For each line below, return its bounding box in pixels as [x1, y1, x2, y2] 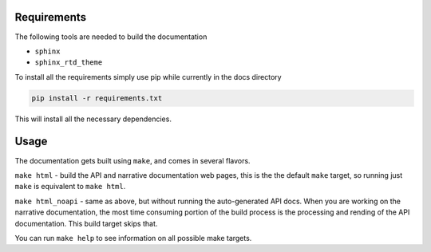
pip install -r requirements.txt [31, 93, 163, 103]
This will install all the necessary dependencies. [14, 114, 172, 124]
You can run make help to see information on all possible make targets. [14, 233, 252, 242]
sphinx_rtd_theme [34, 58, 103, 67]
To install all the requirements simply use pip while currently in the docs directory [14, 72, 283, 81]
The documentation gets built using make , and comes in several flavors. [14, 156, 251, 165]
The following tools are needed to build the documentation [14, 32, 208, 41]
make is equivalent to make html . [14, 182, 126, 191]
